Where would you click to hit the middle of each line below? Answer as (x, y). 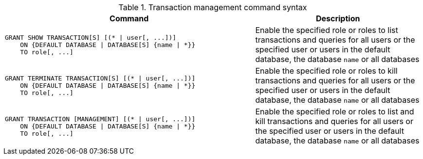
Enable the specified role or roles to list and (335, 111)
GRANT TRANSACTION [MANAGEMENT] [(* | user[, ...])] (100, 119)
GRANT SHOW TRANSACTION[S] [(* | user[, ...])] (91, 37)
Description (338, 18)
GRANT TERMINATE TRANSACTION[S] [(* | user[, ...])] (100, 78)
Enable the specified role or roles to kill (326, 71)
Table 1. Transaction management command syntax (213, 7)
